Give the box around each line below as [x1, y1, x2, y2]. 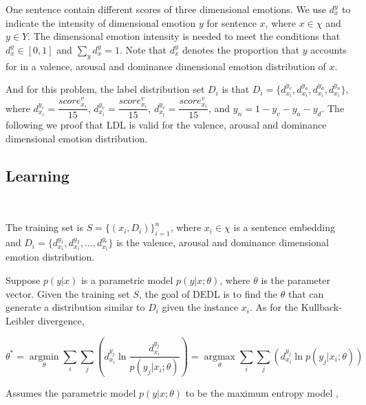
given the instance [162, 300, 239, 314]
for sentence [206, 15, 257, 30]
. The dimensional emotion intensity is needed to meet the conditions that [28, 29, 341, 43]
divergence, [37, 313, 85, 327]
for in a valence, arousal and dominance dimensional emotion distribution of [6, 58, 326, 73]
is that [222, 82, 250, 96]
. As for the [249, 300, 299, 314]
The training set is [6, 220, 83, 234]
